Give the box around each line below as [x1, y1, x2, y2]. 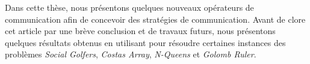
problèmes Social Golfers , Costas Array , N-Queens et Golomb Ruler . [5, 48, 256, 60]
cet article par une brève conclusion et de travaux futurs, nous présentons [5, 25, 276, 37]
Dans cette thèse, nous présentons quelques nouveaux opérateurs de [5, 1, 254, 13]
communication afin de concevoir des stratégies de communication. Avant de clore [5, 13, 306, 25]
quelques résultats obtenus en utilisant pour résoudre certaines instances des [5, 36, 286, 48]
